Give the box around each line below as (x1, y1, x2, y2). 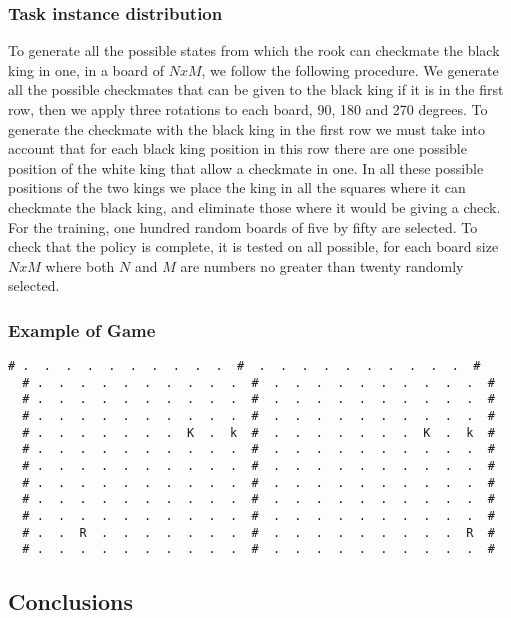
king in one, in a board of (8, 59, 165, 80)
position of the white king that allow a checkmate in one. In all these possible (8, 157, 484, 178)
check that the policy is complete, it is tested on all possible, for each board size (8, 236, 499, 257)
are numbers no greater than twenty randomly (180, 255, 464, 276)
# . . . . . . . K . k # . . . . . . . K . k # (22, 425, 495, 440)
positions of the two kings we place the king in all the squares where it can (8, 177, 466, 198)
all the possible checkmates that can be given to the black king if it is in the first (8, 79, 504, 100)
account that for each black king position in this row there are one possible (8, 138, 467, 159)
